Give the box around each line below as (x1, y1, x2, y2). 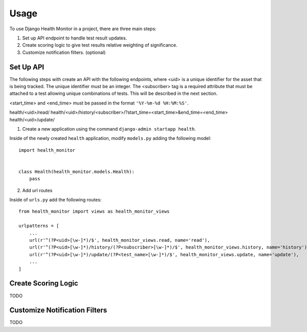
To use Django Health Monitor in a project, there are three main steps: (9, 26, 157, 32)
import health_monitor (18, 147, 76, 153)
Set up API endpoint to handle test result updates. (22, 35, 127, 41)
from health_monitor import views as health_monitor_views (18, 209, 170, 215)
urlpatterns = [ (18, 223, 59, 229)
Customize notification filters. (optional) (22, 49, 106, 55)
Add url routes (22, 187, 53, 193)
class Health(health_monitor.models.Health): (18, 169, 135, 174)
